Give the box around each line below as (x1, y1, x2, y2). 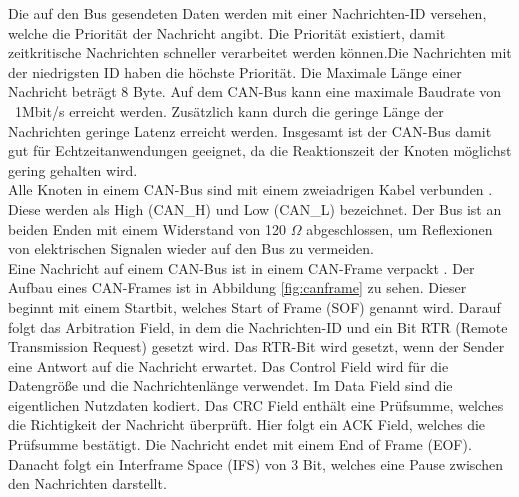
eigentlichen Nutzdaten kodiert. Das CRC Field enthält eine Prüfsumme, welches (8, 394, 504, 415)
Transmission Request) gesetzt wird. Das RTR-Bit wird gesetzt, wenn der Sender (8, 336, 505, 357)
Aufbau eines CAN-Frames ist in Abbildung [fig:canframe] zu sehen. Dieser (8, 277, 467, 298)
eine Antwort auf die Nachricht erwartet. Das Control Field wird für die (8, 355, 449, 376)
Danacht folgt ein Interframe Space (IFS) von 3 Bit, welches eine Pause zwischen (8, 453, 503, 474)
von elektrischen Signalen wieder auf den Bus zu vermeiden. (8, 238, 375, 259)
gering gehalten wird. (8, 159, 138, 180)
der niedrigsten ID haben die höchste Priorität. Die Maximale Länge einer (8, 61, 462, 82)
